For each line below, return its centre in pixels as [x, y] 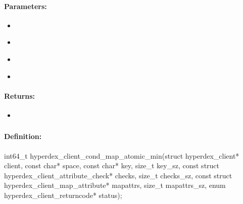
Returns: [20, 95]
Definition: [23, 136]
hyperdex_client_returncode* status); [63, 195]
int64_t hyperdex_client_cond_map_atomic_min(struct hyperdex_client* [122, 155]
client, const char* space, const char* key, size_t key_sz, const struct [112, 165]
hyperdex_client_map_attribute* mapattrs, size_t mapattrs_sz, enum [115, 185]
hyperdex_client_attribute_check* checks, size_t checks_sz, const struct [118, 175]
